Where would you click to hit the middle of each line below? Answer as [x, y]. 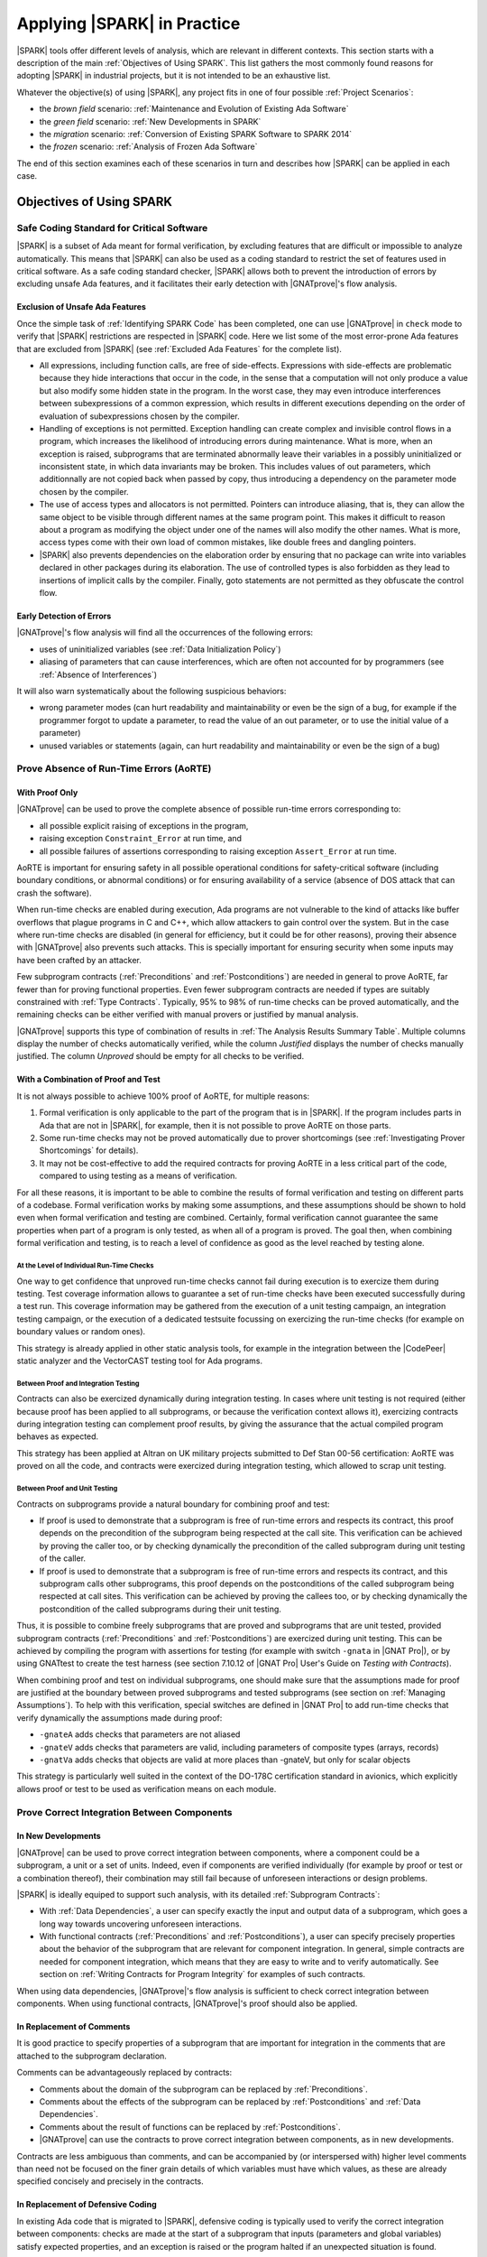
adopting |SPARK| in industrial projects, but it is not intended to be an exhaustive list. [174, 76]
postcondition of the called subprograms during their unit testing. [160, 1609]
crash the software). [54, 893]
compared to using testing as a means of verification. [138, 1176]
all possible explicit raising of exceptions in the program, [144, 825]
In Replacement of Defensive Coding [87, 2205]
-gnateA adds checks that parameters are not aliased [140, 1734]
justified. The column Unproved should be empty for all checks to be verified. [161, 1056]
